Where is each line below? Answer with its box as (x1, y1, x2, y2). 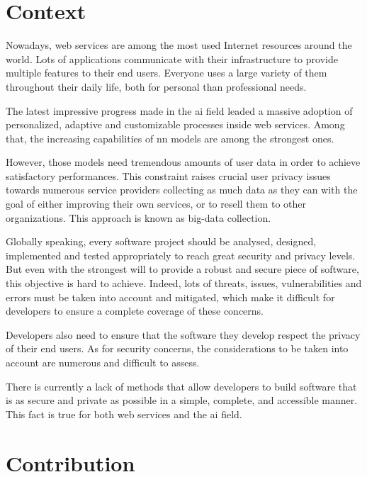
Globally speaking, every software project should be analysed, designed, (6, 234, 317, 249)
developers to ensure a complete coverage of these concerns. (6, 303, 264, 318)
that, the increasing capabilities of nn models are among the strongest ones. (6, 130, 334, 145)
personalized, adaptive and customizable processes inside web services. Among (6, 117, 345, 132)
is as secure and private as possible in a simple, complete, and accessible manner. (6, 393, 358, 408)
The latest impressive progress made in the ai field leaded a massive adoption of (6, 103, 353, 118)
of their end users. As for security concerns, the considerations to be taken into (6, 341, 349, 356)
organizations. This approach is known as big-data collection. (6, 210, 271, 225)
